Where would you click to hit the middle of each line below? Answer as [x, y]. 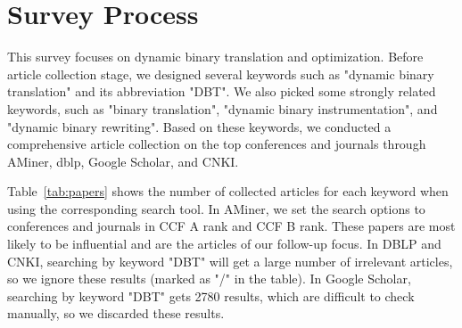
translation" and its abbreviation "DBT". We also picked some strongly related [222, 91]
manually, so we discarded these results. [116, 313]
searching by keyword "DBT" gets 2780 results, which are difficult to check [211, 295]
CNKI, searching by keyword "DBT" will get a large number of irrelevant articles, [230, 261]
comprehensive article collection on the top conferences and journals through [217, 144]
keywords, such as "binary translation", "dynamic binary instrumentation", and [223, 108]
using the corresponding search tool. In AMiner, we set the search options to [216, 208]
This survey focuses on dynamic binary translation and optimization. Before [215, 57]
